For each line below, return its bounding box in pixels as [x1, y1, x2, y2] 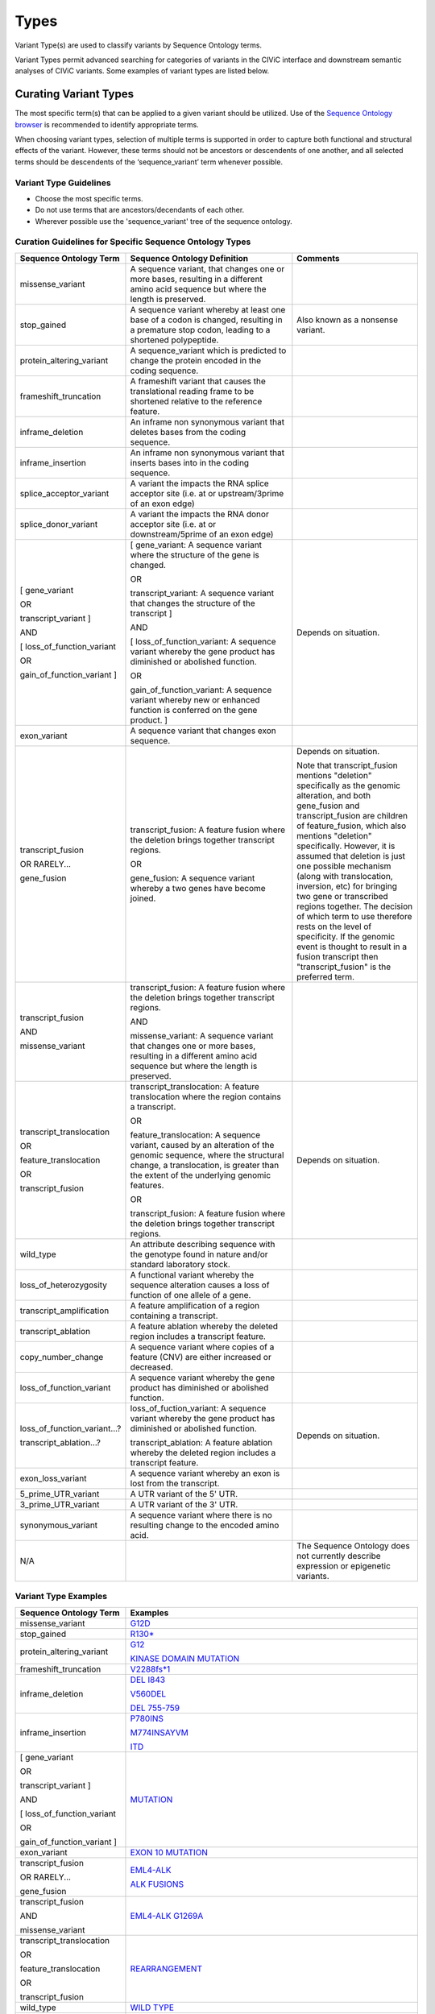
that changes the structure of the [130, 597, 255, 608]
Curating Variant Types [14, 87, 135, 101]
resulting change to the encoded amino [130, 1519, 280, 1531]
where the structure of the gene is [130, 549, 259, 560]
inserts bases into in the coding [130, 457, 250, 468]
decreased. [130, 1361, 173, 1373]
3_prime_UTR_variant [19, 1498, 100, 1510]
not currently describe [296, 1550, 382, 1561]
